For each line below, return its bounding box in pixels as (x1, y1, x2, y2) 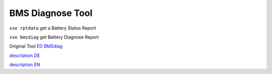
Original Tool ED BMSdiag (9, 43, 63, 49)
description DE (9, 52, 40, 58)
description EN (9, 61, 40, 67)
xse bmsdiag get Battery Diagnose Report (9, 34, 99, 40)
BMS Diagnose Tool (9, 7, 93, 18)
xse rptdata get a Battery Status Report (9, 25, 96, 31)
